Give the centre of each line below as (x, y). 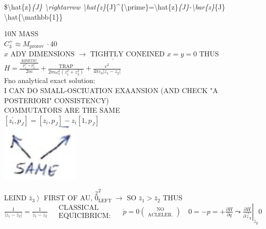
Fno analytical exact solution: (50, 80)
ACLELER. (160, 215)
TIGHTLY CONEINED (127, 55)
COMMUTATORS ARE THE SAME (62, 110)
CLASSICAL (79, 208)
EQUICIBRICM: (85, 216)
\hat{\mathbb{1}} (34, 16)
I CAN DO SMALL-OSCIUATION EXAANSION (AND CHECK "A (111, 90)
